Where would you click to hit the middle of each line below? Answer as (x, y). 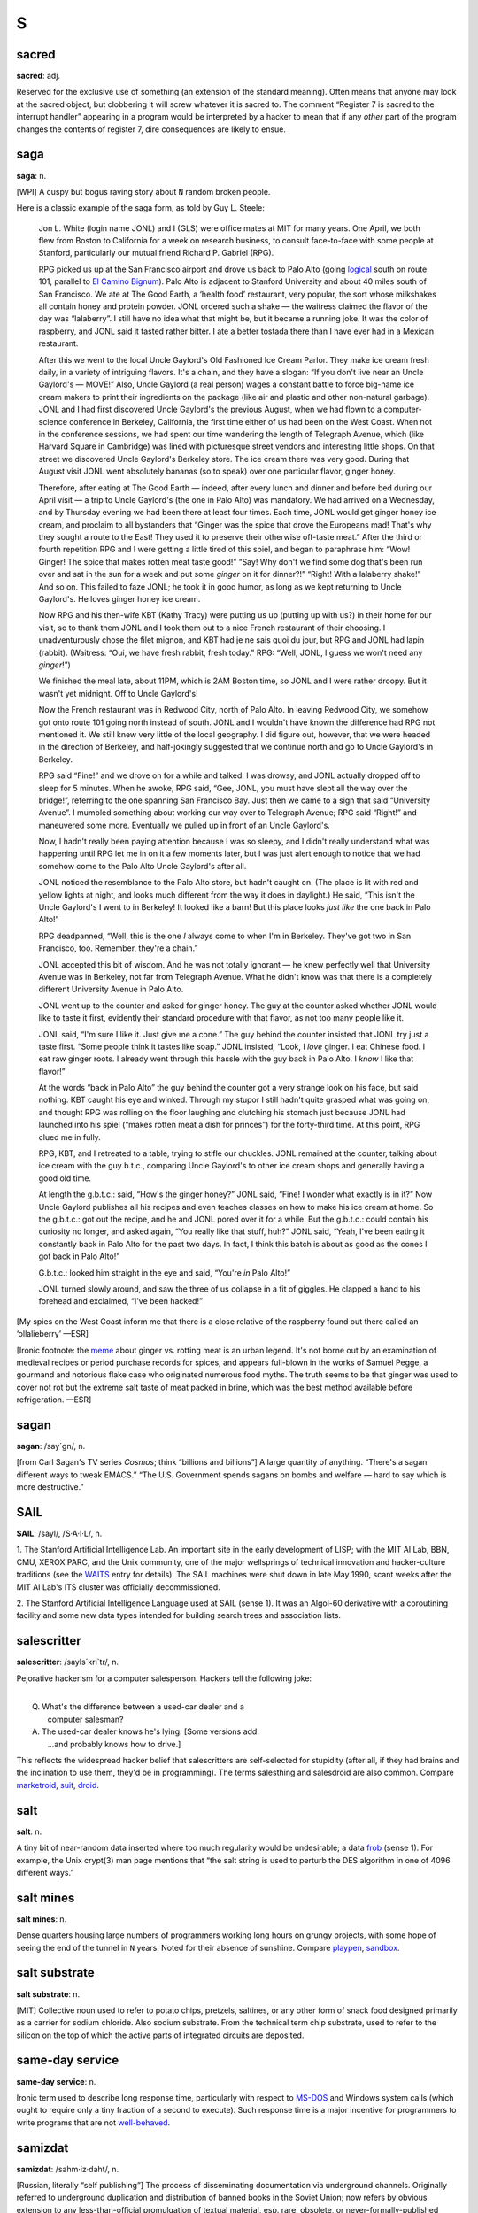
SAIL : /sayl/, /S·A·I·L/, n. (59, 1534)
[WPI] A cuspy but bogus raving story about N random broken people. (143, 191)
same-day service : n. (56, 2081)
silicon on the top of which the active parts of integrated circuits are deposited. (160, 2035)
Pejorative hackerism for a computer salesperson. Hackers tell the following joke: (164, 1678)
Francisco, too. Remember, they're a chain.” (118, 948)
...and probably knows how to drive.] (114, 1744)
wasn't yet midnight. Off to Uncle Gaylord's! (118, 693)
